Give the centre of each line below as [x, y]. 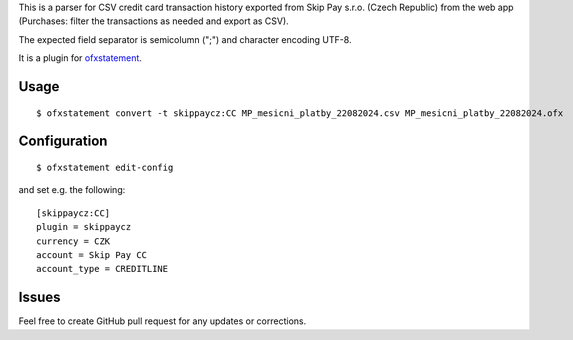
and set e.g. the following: [72, 190]
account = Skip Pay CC [92, 254]
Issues [39, 297]
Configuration [63, 141]
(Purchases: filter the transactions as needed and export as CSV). [153, 21]
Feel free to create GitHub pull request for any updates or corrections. [162, 321]
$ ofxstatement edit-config [105, 167]
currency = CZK [73, 241]
